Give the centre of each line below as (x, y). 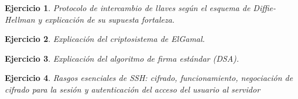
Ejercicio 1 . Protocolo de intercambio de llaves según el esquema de (128, 8)
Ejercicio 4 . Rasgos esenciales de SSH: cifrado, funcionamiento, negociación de (149, 78)
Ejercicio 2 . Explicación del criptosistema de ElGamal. (105, 39)
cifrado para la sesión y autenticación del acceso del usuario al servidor (133, 89)
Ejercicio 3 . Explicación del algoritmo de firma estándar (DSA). (122, 58)
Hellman (20, 19)
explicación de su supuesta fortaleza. (110, 19)
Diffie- (265, 8)
